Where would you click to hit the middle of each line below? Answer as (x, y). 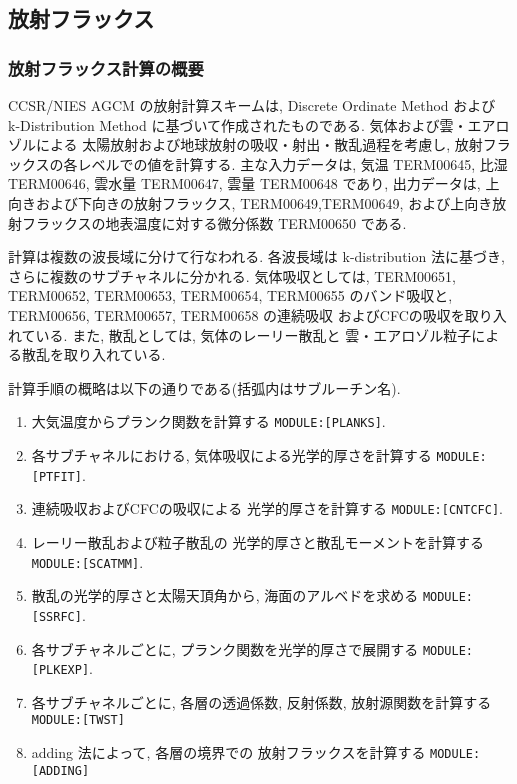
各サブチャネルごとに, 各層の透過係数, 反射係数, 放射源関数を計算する (261, 701)
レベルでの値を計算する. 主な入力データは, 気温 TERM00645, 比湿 (292, 163)
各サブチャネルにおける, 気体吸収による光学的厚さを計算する (231, 454)
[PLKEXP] (60, 670)
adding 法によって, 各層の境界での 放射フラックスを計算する (228, 752)
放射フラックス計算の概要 (106, 67)
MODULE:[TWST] (78, 720)
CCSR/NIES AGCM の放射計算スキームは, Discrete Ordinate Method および (252, 105)
